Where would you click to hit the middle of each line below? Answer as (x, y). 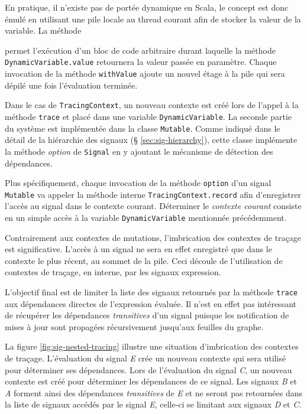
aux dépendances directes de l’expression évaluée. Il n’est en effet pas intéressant (151, 303)
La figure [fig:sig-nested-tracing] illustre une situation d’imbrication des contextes (152, 346)
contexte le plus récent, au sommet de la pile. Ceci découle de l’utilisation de (144, 260)
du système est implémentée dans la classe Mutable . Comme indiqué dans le (143, 128)
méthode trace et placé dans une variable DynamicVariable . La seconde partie (148, 116)
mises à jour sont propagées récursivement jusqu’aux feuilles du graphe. (134, 326)
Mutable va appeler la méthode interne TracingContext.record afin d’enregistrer (153, 194)
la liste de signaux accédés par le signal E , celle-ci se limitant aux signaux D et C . (153, 404)
